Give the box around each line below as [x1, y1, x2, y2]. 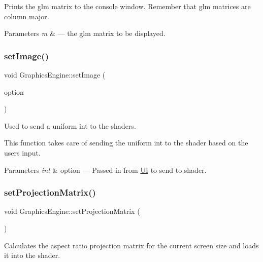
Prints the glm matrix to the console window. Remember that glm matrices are [4, 1, 251, 11]
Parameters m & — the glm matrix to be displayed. [4, 28, 166, 39]
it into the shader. [4, 250, 60, 260]
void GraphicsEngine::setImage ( [4, 69, 106, 80]
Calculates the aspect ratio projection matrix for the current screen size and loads [4, 240, 259, 250]
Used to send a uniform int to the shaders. [4, 120, 136, 131]
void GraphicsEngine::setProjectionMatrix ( [4, 206, 140, 216]
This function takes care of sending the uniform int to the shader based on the [4, 137, 248, 148]
